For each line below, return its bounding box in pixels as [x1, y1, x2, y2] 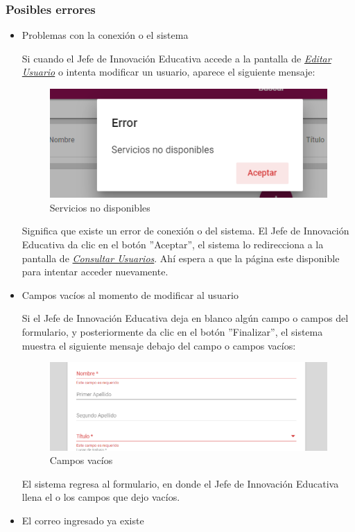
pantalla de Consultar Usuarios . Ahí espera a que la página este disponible [21, 250, 340, 265]
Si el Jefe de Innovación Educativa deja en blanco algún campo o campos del [21, 311, 349, 325]
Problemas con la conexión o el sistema [21, 28, 189, 42]
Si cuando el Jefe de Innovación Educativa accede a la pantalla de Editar [21, 51, 331, 65]
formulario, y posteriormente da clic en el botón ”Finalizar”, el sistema [21, 324, 323, 338]
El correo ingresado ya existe [21, 513, 144, 527]
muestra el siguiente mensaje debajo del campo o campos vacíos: [21, 338, 296, 352]
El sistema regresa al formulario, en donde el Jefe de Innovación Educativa [21, 476, 339, 490]
